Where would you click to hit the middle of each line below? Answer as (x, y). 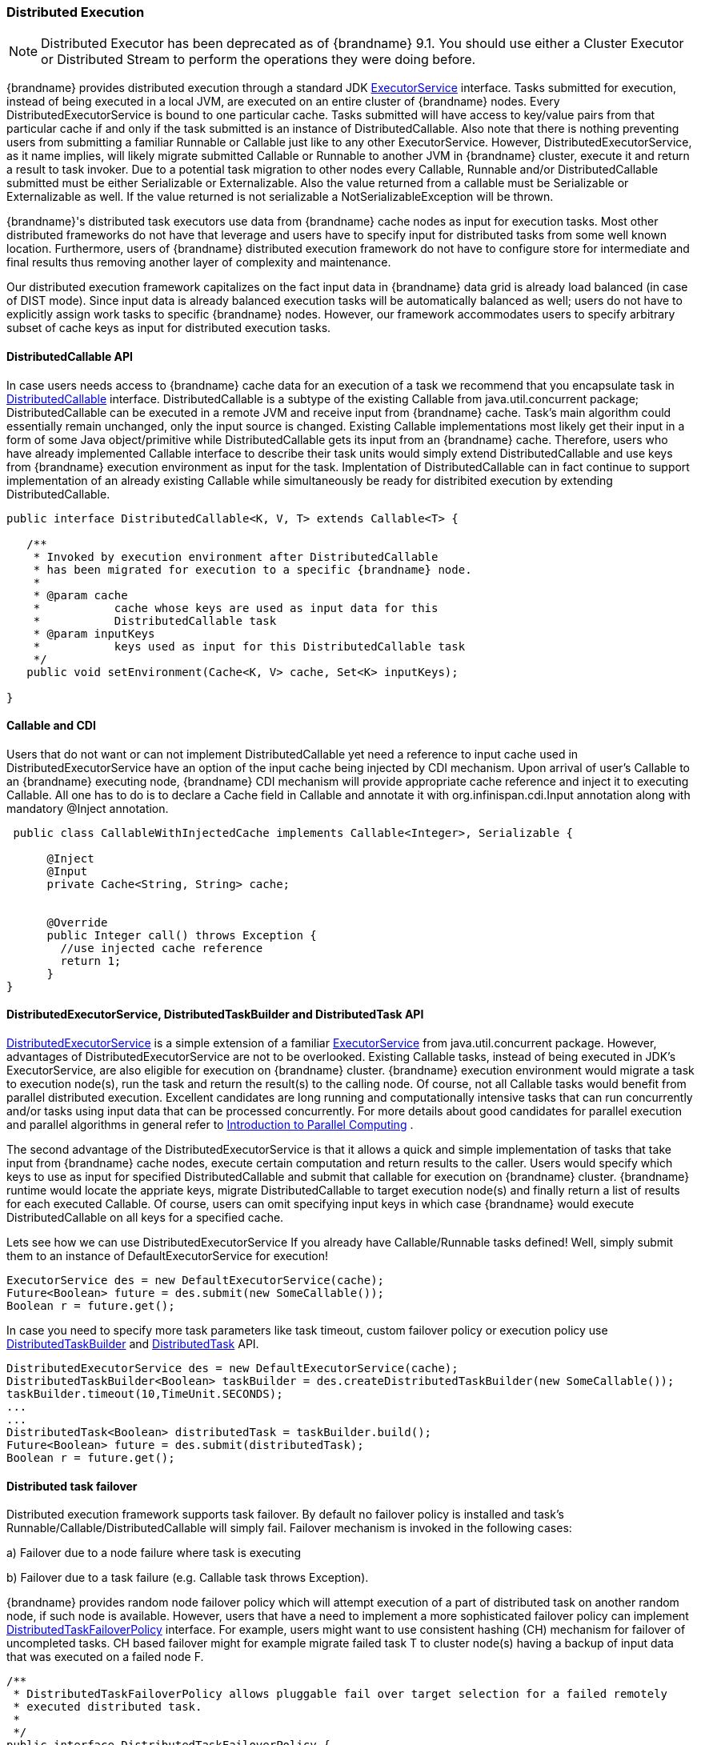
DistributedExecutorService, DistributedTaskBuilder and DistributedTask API (215, 1015)
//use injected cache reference (162, 948)
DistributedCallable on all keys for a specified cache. (145, 1218)
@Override (77, 922)
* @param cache (80, 595)
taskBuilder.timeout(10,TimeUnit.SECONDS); (145, 1394)
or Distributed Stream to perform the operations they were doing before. (258, 60)
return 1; (91, 961)
